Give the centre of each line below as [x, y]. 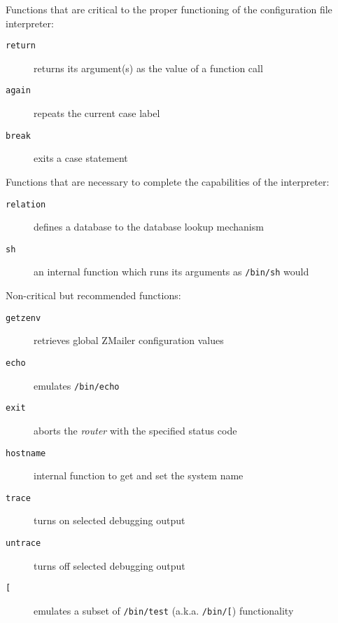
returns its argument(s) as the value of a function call [148, 68]
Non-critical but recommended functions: [93, 295]
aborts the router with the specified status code [135, 430]
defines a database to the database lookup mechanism [149, 227]
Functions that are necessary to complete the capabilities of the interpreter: [168, 181]
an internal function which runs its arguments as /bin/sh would [171, 272]
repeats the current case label [97, 113]
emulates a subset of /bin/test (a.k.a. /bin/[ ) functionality [164, 610]
